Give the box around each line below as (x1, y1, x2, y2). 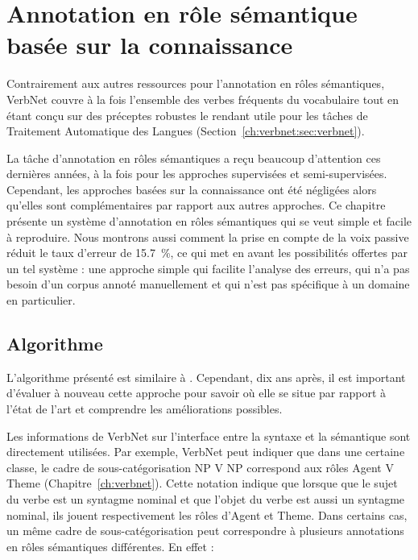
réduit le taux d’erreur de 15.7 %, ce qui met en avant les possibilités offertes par (6, 244, 408, 261)
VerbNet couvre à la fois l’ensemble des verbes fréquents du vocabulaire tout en (6, 90, 399, 107)
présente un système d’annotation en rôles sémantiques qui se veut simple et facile (6, 213, 412, 230)
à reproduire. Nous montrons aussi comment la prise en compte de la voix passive (6, 228, 409, 245)
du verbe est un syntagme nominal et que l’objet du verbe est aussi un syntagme (6, 490, 405, 507)
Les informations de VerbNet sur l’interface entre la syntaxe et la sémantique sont (6, 427, 411, 444)
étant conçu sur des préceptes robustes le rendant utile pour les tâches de (6, 106, 368, 123)
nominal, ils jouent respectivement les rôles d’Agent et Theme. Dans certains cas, (6, 506, 408, 523)
